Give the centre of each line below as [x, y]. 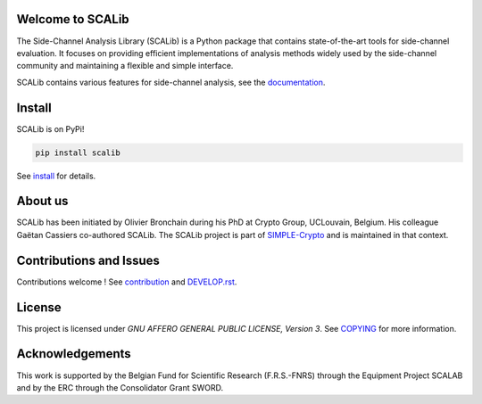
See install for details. [56, 176]
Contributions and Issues [88, 260]
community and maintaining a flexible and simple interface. [125, 66]
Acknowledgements [74, 354]
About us [42, 201]
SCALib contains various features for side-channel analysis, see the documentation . [171, 82]
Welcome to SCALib [73, 19]
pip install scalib [78, 153]
